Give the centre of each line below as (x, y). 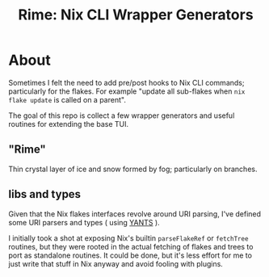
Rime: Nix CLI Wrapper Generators (136, 15)
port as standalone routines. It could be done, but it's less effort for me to (130, 255)
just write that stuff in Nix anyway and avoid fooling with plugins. (116, 263)
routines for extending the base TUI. (69, 124)
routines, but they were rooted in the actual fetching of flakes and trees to (131, 246)
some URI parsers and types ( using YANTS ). (84, 222)
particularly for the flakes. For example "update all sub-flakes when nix (127, 91)
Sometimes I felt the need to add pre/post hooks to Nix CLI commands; (126, 82)
